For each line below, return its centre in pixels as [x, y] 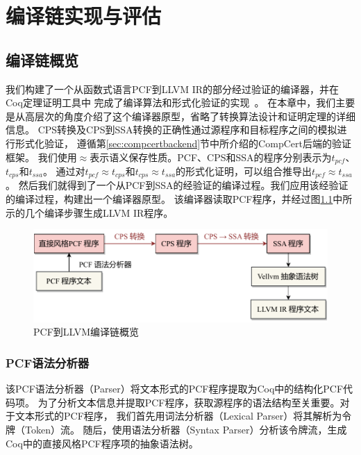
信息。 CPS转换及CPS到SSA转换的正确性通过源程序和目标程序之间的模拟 [171, 130]
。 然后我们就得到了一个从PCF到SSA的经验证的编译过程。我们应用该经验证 [177, 185]
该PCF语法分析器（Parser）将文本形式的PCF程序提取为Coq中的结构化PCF [175, 389]
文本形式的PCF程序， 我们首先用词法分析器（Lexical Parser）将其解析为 [178, 416]
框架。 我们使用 [41, 157]
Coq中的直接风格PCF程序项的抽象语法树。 [102, 443]
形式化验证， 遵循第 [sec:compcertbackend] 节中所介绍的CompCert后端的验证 [183, 143]
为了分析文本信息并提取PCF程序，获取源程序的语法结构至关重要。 [189, 402]
